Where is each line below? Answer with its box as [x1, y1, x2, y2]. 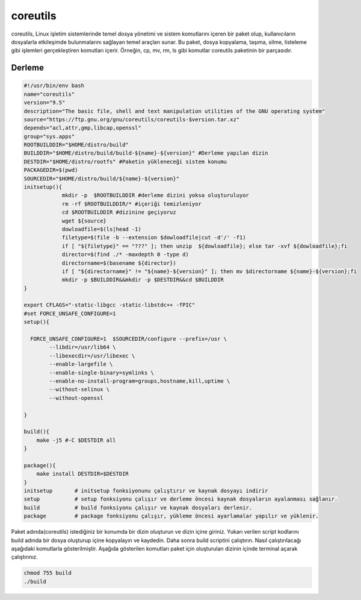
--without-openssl [49, 394, 103, 401]
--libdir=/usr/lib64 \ [49, 344, 117, 351]
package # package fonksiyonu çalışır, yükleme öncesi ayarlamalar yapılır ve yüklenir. [23, 513, 319, 520]
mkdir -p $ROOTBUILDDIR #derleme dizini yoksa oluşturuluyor [61, 192, 250, 199]
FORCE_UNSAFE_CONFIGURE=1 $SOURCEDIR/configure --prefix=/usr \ [30, 335, 227, 343]
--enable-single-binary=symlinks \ [49, 369, 155, 376]
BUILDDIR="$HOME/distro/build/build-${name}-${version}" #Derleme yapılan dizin [23, 150, 268, 157]
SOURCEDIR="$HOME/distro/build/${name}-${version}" [23, 175, 180, 182]
